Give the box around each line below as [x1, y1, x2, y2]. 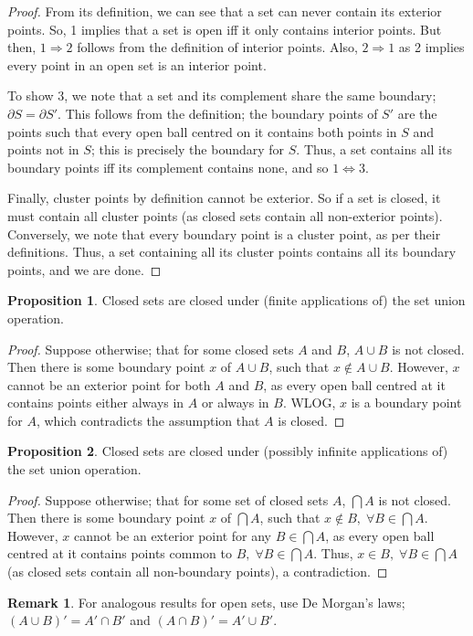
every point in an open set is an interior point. [7, 55, 267, 74]
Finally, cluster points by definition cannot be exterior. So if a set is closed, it [7, 188, 441, 207]
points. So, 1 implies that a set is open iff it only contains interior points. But [7, 19, 442, 38]
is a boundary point [351, 393, 462, 412]
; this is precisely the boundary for [90, 140, 285, 159]
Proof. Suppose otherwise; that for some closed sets [7, 339, 294, 358]
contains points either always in [7, 393, 184, 412]
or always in [201, 393, 269, 412]
